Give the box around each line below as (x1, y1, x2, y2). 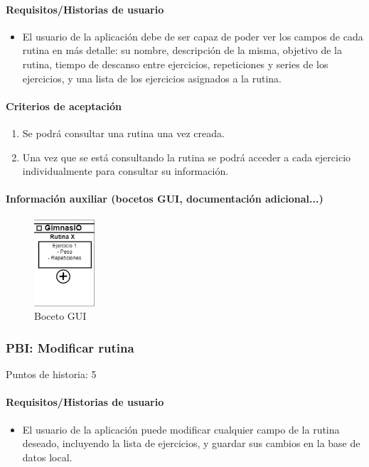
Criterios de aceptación (6, 98, 122, 113)
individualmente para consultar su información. (22, 163, 229, 178)
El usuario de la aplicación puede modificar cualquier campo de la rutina (22, 422, 340, 436)
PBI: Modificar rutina (6, 338, 134, 356)
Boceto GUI (34, 308, 87, 323)
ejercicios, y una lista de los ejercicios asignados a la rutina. (22, 70, 282, 85)
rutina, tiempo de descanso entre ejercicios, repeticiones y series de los (22, 56, 328, 71)
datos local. (22, 449, 73, 464)
